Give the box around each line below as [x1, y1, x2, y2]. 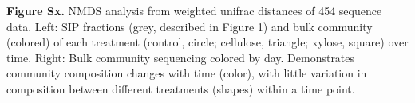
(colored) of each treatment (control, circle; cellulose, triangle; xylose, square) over [6, 34, 409, 50]
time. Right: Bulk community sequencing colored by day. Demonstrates [6, 49, 355, 65]
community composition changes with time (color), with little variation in [6, 65, 367, 81]
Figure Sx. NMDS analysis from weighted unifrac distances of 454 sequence [6, 2, 382, 18]
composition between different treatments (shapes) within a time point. [6, 80, 355, 97]
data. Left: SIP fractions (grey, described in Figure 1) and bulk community [6, 18, 373, 34]
